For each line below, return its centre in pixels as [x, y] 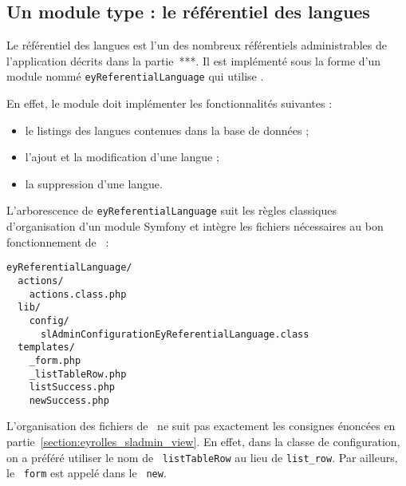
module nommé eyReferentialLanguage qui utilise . [135, 76]
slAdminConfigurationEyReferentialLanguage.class [175, 334]
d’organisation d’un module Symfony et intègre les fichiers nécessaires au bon [195, 226]
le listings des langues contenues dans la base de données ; [167, 130]
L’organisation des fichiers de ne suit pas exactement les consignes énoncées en [201, 426]
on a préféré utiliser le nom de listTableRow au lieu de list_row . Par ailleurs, [202, 457]
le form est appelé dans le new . [87, 473]
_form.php [55, 360]
